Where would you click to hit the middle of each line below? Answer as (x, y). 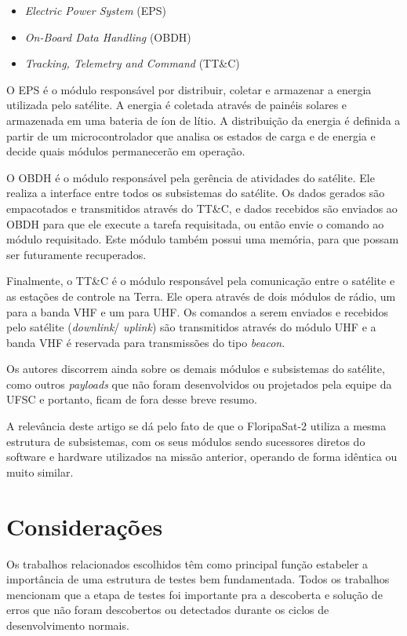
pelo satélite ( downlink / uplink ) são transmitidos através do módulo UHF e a (191, 327)
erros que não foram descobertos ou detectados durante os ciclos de (168, 610)
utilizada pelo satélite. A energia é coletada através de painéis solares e (177, 105)
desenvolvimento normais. (68, 625)
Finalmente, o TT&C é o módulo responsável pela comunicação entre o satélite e (201, 281)
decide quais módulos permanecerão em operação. (126, 151)
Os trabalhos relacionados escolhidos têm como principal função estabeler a (187, 563)
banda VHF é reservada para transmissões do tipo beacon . (146, 342)
